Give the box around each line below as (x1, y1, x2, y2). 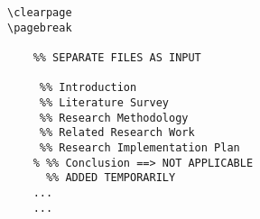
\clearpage (7, 6, 72, 19)
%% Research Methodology (39, 111, 189, 124)
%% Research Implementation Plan (39, 141, 240, 154)
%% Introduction (39, 81, 137, 95)
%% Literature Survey (39, 96, 169, 109)
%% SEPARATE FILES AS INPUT (32, 50, 201, 64)
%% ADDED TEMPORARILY (45, 171, 176, 185)
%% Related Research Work (39, 126, 195, 140)
